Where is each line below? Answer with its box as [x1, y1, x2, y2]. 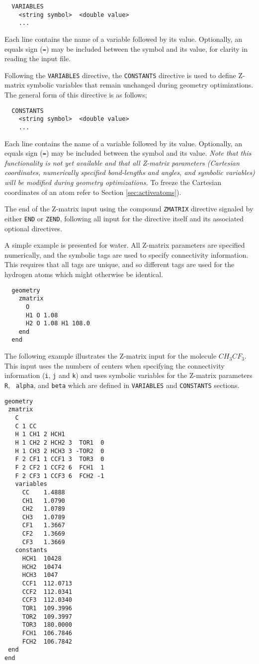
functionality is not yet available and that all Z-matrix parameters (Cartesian [4, 157, 240, 168]
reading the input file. [4, 53, 71, 64]
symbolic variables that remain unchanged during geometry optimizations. [27, 80, 254, 90]
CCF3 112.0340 [22, 596, 73, 604]
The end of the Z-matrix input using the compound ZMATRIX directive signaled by [4, 203, 254, 214]
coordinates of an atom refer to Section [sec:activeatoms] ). [4, 187, 181, 197]
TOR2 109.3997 [22, 613, 73, 620]
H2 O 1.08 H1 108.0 [25, 320, 90, 327]
